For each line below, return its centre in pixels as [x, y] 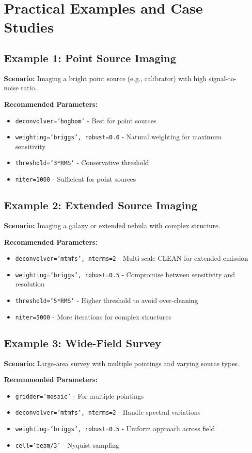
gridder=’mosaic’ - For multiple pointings [79, 395]
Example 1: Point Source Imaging [90, 58]
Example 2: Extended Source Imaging [101, 205]
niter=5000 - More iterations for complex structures [93, 316]
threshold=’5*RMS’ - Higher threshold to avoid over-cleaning [107, 300]
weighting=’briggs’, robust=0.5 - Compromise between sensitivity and [125, 274]
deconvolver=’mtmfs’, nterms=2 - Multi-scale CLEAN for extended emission [132, 258]
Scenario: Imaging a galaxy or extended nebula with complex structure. [112, 225]
